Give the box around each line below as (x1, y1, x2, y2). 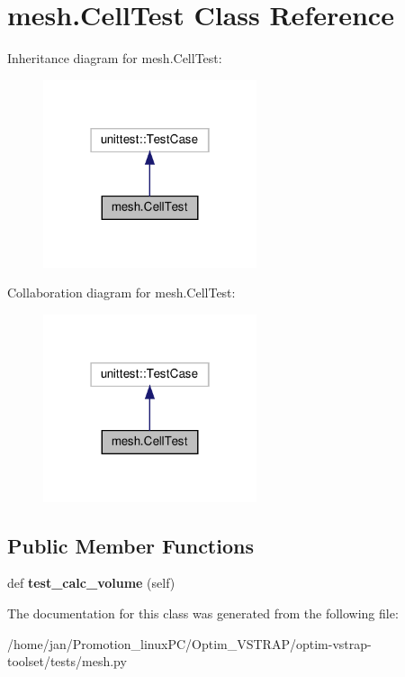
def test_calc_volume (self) (7, 573, 175, 592)
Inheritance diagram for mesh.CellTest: (7, 49, 222, 68)
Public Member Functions (7, 531, 254, 559)
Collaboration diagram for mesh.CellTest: (7, 283, 236, 302)
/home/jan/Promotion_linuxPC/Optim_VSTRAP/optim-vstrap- (7, 634, 372, 653)
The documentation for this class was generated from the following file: (7, 604, 399, 623)
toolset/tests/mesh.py (7, 652, 127, 671)
